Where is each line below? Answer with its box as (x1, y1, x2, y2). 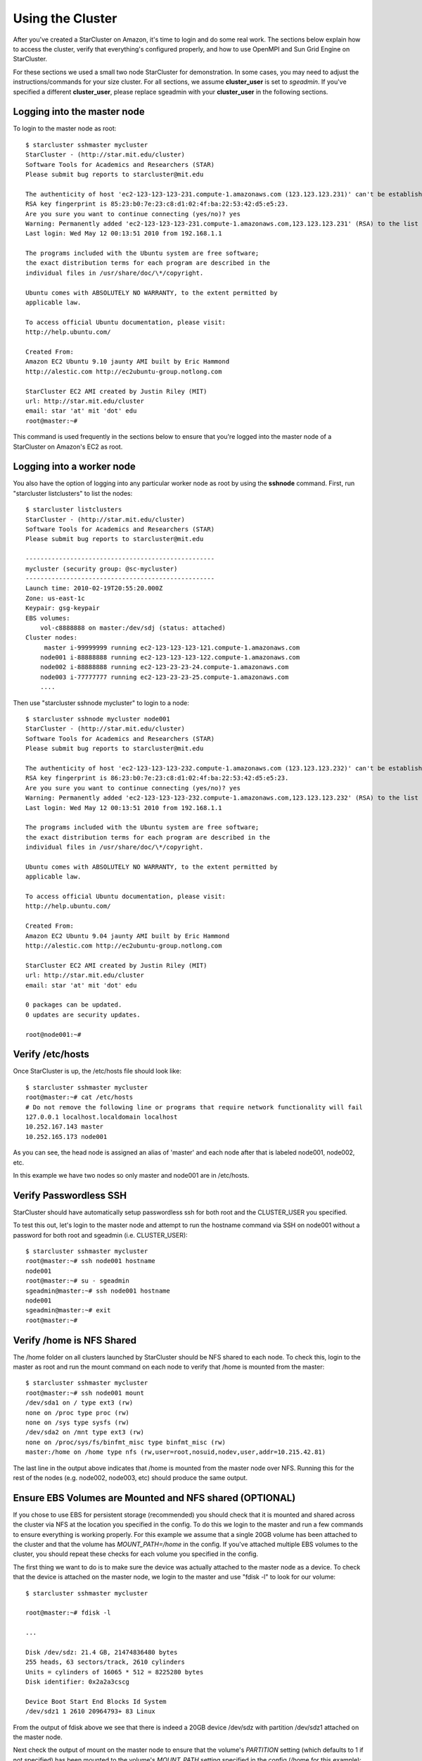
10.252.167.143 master (25, 1123, 104, 1131)
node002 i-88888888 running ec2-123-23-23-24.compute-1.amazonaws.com (39, 663, 289, 671)
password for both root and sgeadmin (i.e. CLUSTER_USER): (13, 1231, 188, 1239)
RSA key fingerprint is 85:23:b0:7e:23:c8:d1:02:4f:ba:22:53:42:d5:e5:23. (25, 200, 289, 208)
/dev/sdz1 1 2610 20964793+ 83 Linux (25, 1707, 156, 1715)
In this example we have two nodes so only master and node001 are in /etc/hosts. (13, 1171, 250, 1179)
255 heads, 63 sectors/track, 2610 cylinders (25, 1658, 186, 1666)
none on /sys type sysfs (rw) (25, 1419, 130, 1426)
